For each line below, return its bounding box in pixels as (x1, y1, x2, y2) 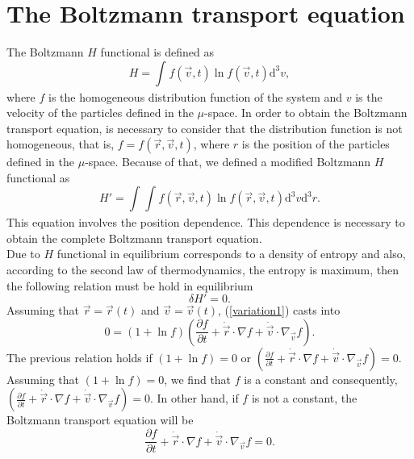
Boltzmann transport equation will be (6, 411, 194, 428)
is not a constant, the (251, 390, 358, 407)
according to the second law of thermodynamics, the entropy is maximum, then (6, 261, 399, 278)
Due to (6, 245, 40, 262)
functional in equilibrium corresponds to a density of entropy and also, (56, 245, 406, 262)
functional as (6, 169, 70, 186)
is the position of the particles (241, 136, 390, 152)
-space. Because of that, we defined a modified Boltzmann (85, 153, 371, 170)
